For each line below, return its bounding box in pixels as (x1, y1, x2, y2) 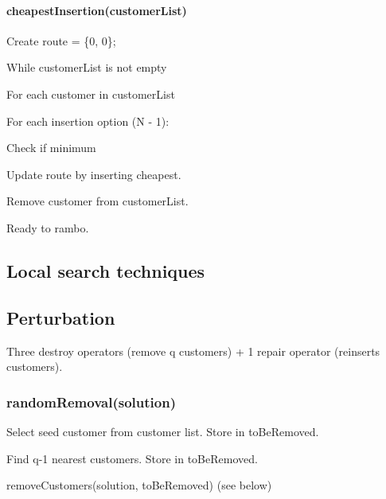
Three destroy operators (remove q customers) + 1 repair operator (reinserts (6, 342, 380, 359)
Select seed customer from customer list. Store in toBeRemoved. (6, 423, 319, 439)
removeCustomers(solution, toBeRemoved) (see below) (6, 477, 272, 493)
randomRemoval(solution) (6, 392, 176, 411)
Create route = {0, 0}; (6, 32, 116, 49)
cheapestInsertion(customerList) (6, 2, 187, 18)
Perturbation (6, 305, 115, 329)
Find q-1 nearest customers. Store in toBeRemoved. (6, 450, 258, 466)
